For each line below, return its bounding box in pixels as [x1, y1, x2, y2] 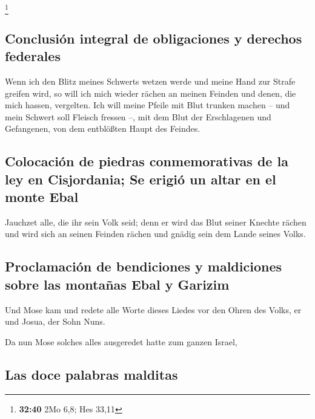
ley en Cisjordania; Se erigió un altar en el [5, 169, 276, 188]
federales [5, 47, 61, 65]
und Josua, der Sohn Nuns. [5, 315, 105, 328]
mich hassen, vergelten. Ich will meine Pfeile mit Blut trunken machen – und [5, 99, 290, 111]
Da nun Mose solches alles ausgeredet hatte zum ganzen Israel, [5, 335, 237, 348]
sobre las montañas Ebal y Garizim [5, 274, 230, 293]
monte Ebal [5, 187, 79, 206]
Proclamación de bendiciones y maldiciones [5, 257, 282, 276]
